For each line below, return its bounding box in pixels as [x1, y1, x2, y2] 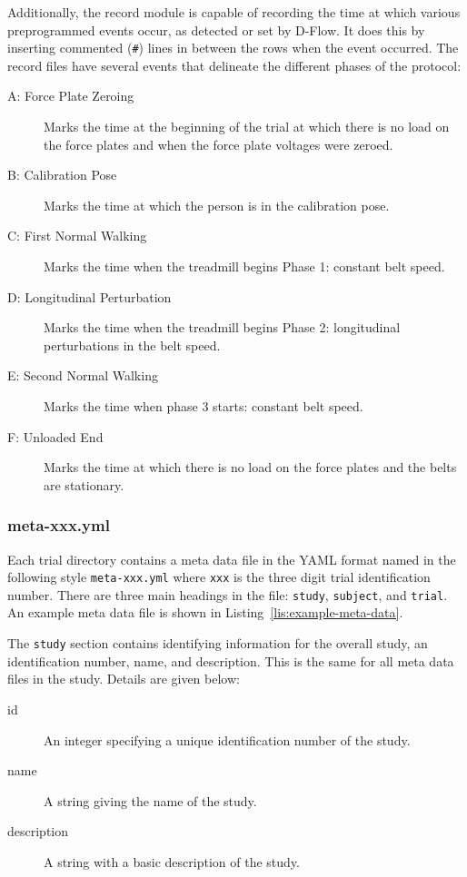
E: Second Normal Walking [7, 366, 158, 385]
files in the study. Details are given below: [7, 669, 240, 688]
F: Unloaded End [7, 427, 104, 446]
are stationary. [44, 475, 124, 494]
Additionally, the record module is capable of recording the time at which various [7, 3, 461, 21]
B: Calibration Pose [7, 165, 117, 184]
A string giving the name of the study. [44, 791, 257, 810]
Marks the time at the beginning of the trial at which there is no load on [44, 117, 450, 136]
